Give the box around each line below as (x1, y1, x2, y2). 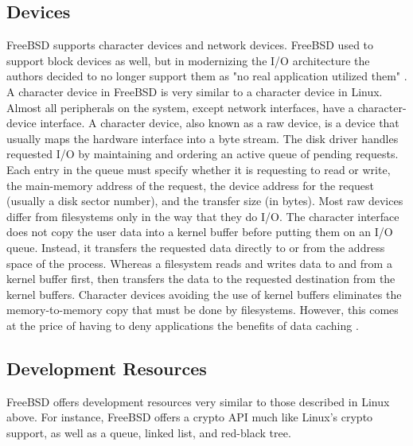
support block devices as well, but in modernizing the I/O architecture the (6, 52, 370, 68)
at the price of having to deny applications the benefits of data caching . (6, 316, 359, 333)
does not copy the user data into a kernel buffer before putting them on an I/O (6, 223, 393, 240)
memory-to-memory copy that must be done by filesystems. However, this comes (6, 301, 399, 318)
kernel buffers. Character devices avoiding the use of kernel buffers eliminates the (6, 285, 402, 302)
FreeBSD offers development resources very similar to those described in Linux (6, 393, 390, 409)
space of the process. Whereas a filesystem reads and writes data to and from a (6, 254, 392, 271)
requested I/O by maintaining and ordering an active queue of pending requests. (6, 145, 399, 162)
